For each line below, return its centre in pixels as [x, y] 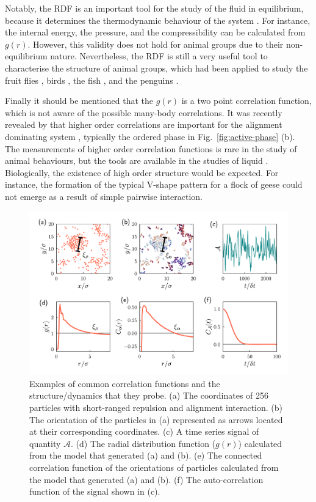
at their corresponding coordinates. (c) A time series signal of [144, 431]
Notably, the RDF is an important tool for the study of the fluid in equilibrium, [154, 8]
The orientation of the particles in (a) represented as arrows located [156, 419]
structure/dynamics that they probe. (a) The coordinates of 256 [149, 395]
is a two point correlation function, [246, 101]
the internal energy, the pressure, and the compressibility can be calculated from [155, 32]
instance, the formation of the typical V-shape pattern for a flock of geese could [154, 184]
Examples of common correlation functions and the [125, 383]
